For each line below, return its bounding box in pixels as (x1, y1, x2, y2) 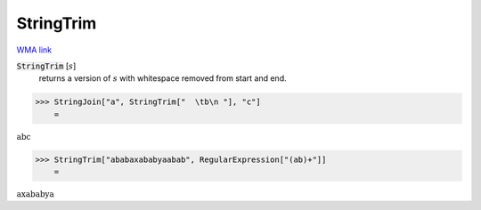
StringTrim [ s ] (16, 61, 77, 71)
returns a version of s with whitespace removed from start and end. (38, 73, 287, 84)
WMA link (16, 44, 53, 55)
